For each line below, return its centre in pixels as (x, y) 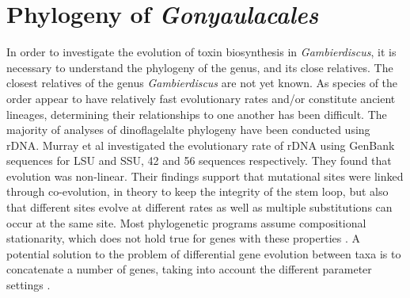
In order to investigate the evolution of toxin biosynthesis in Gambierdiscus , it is (201, 52)
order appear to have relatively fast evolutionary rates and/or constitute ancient (201, 98)
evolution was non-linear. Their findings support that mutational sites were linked (205, 176)
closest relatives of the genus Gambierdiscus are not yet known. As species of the (202, 83)
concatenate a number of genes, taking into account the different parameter (189, 269)
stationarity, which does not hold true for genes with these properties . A (184, 238)
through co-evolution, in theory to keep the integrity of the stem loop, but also (197, 191)
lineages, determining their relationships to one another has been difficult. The (197, 114)
